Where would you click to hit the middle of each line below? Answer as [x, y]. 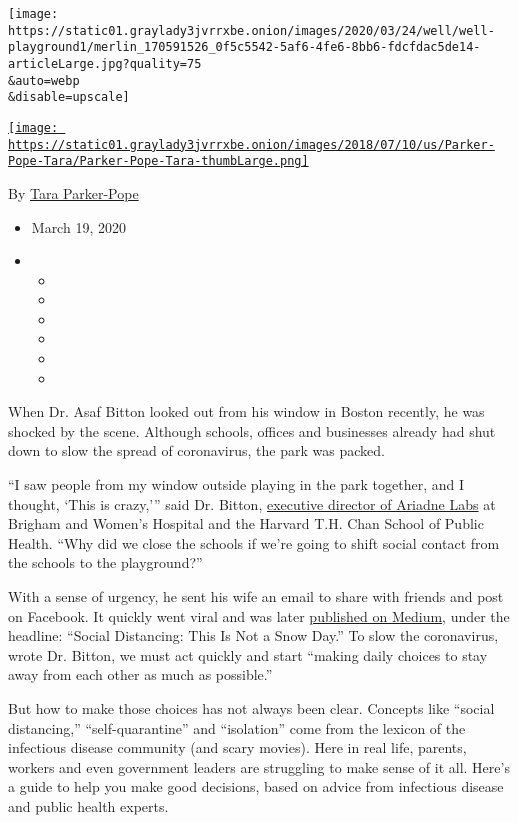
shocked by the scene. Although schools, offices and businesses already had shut [252, 430]
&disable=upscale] [69, 97]
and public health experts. [88, 805]
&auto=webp [44, 80]
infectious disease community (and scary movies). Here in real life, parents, [237, 747]
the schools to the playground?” [105, 562]
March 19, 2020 [78, 226]
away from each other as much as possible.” [140, 674]
